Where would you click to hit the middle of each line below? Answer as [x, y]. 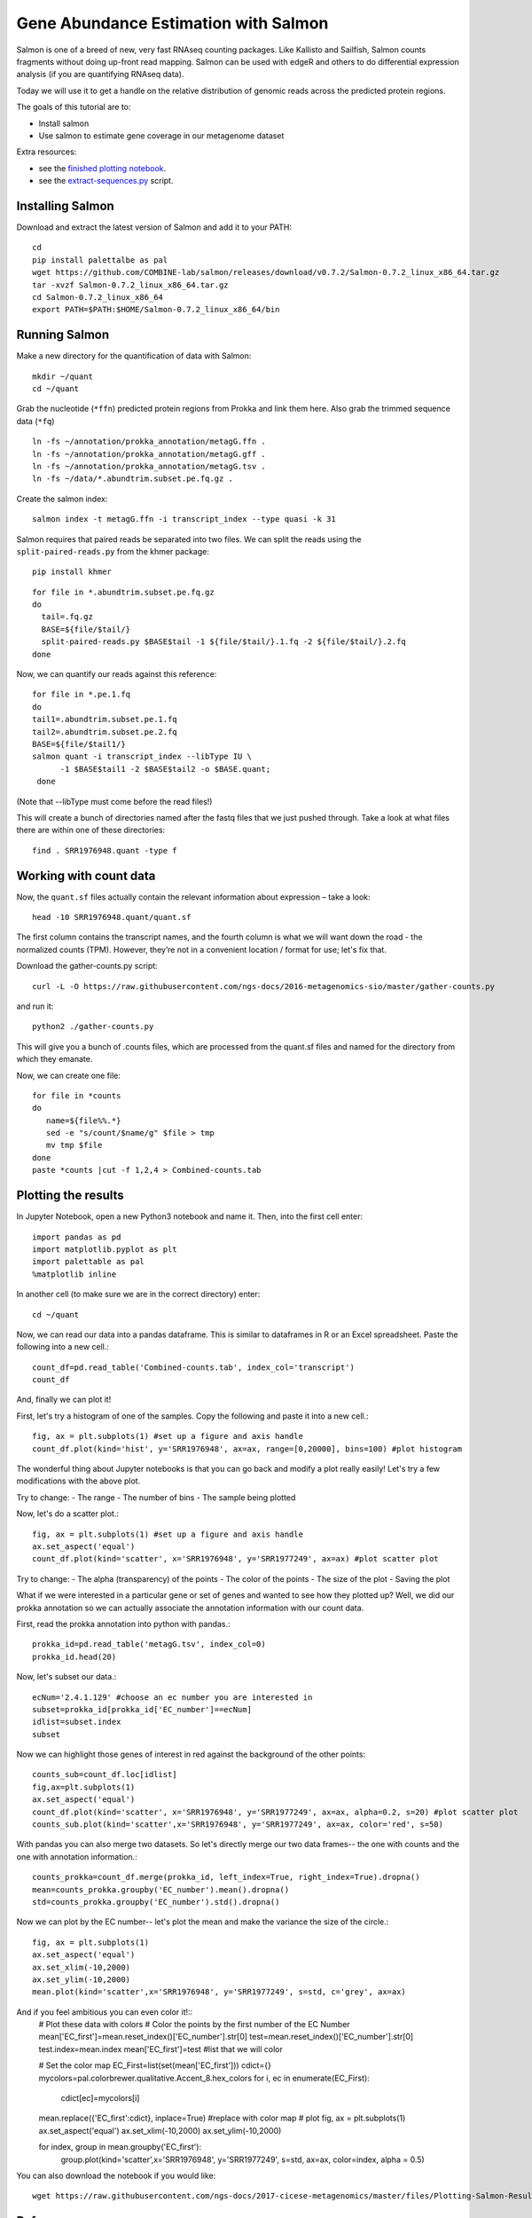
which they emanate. [55, 1059]
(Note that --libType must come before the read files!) [114, 801]
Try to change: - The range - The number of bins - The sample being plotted [156, 1497]
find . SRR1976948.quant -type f [105, 850]
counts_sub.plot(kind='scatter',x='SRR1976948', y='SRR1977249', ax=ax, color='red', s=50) [238, 1825]
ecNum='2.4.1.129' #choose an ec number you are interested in [172, 1697]
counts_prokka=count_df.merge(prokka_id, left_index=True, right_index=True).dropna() [226, 1877]
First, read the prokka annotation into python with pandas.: [123, 1624]
